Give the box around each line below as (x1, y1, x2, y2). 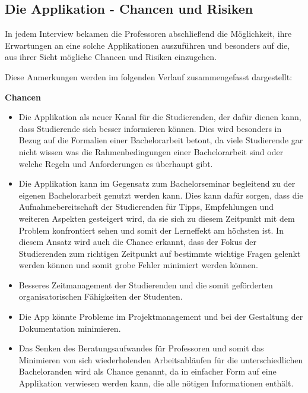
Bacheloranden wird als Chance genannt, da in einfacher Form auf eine (18, 365, 277, 378)
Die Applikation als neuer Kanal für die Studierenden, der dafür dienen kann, (18, 111, 301, 123)
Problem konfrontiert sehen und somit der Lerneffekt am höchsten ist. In (18, 224, 284, 236)
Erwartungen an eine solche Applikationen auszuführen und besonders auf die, (5, 39, 290, 51)
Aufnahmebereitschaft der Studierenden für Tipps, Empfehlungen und (18, 200, 274, 213)
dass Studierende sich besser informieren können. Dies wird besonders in (18, 122, 282, 134)
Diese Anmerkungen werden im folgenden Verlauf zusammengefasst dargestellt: (5, 70, 293, 83)
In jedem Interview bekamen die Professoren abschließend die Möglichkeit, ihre (5, 27, 292, 40)
